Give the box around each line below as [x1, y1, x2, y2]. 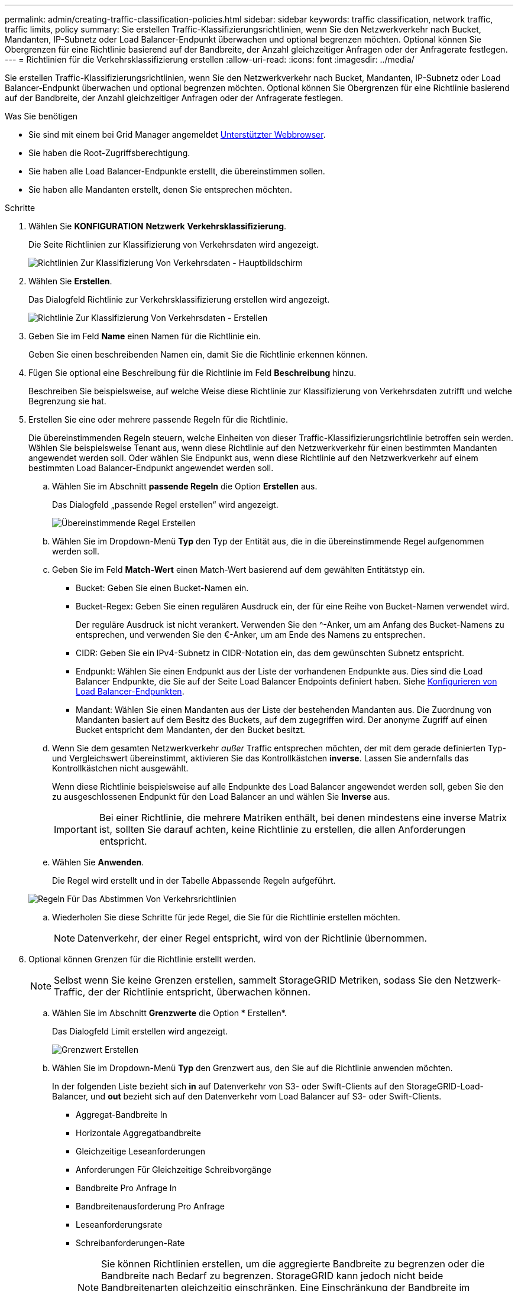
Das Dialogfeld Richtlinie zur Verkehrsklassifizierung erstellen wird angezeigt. [28, 294, 330, 304]
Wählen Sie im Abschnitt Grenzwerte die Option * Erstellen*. [52, 1008, 287, 1018]
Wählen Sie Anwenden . [52, 857, 144, 867]
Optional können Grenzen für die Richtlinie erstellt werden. [28, 954, 256, 964]
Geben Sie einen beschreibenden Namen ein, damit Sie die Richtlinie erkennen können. [28, 349, 368, 359]
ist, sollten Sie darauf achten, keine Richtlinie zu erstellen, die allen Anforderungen [99, 823, 466, 835]
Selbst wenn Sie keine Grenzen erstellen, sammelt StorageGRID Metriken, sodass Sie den [54, 974, 452, 986]
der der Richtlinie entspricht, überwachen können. [88, 986, 311, 998]
